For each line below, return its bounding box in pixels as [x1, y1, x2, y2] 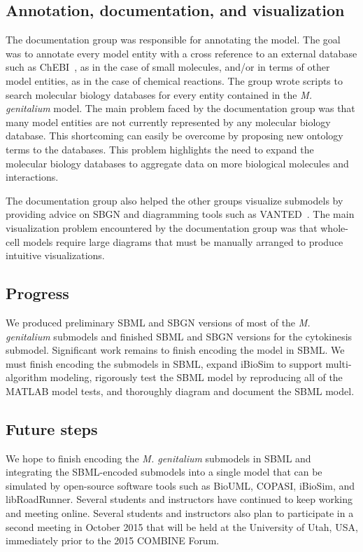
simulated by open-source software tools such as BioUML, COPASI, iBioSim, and [6, 478, 355, 492]
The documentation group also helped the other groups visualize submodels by [6, 193, 343, 207]
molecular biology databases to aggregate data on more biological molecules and [6, 156, 349, 170]
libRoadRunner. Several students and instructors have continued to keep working [6, 492, 353, 506]
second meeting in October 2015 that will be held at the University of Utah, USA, [6, 519, 358, 534]
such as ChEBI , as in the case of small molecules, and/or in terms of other [6, 60, 330, 74]
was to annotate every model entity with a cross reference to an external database [6, 46, 357, 60]
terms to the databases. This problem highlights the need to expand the [6, 142, 314, 156]
